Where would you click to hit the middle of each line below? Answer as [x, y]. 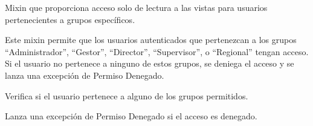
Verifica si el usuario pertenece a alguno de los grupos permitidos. [127, 95]
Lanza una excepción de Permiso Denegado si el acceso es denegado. [131, 116]
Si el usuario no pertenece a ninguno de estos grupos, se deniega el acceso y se [150, 63]
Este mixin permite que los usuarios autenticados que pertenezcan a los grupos [151, 40]
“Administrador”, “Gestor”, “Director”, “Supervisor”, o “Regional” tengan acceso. [157, 51]
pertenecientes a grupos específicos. [70, 19]
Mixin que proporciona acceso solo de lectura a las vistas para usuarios [136, 7]
